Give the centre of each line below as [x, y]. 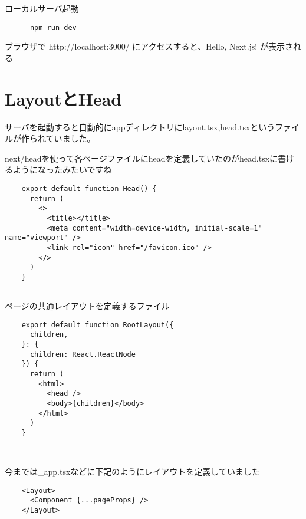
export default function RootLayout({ [98, 325]
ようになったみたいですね [62, 170]
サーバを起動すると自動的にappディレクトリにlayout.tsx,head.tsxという [140, 127]
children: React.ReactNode [83, 354]
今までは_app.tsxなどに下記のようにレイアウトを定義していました [132, 471]
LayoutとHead [63, 98]
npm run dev [53, 27]
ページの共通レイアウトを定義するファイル [87, 306]
